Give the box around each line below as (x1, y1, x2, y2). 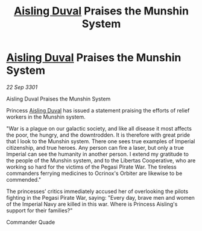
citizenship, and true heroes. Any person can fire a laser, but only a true (6, 144, 184, 151)
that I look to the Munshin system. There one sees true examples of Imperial (6, 137, 195, 145)
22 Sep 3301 (6, 83, 38, 91)
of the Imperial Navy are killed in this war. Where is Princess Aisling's (6, 200, 178, 208)
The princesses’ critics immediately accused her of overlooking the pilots (6, 188, 189, 195)
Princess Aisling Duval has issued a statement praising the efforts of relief (6, 106, 190, 114)
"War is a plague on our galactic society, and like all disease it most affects (6, 125, 192, 132)
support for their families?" (6, 206, 73, 214)
